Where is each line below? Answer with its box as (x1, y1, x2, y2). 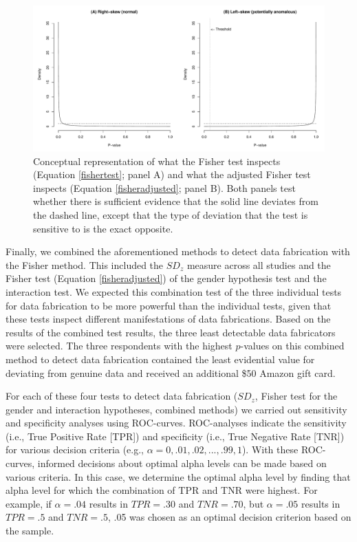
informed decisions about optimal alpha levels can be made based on (37, 456, 327, 470)
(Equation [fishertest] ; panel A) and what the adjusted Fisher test (33, 167, 311, 182)
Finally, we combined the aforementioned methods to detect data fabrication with (6, 244, 350, 259)
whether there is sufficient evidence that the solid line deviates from (33, 194, 318, 208)
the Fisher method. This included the (6, 257, 164, 272)
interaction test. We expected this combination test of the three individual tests (6, 284, 342, 299)
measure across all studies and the (186, 257, 331, 272)
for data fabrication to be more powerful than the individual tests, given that (6, 298, 332, 312)
